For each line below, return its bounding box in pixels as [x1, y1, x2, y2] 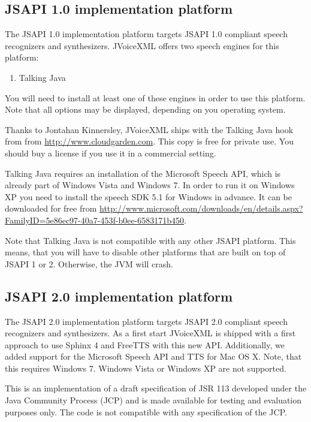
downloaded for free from [5, 202, 97, 215]
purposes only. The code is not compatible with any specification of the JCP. [5, 405, 287, 418]
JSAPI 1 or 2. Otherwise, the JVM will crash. [5, 257, 173, 270]
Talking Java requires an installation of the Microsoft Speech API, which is [5, 167, 281, 179]
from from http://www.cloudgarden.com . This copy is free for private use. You [5, 135, 294, 147]
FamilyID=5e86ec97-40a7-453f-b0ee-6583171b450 [5, 213, 185, 226]
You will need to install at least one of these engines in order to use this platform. [5, 91, 306, 104]
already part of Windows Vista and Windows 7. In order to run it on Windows [5, 179, 295, 191]
